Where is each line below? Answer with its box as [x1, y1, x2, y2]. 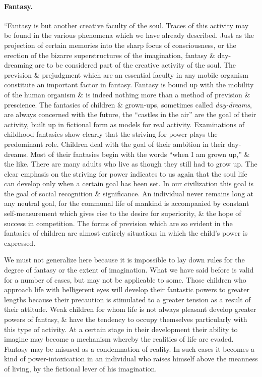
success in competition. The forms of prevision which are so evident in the [4, 218, 233, 228]
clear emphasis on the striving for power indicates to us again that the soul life [4, 168, 247, 179]
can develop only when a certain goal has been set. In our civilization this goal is [4, 178, 254, 189]
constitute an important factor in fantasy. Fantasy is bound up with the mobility [4, 79, 254, 90]
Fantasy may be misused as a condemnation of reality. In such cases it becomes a [4, 343, 254, 354]
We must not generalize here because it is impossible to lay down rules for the [4, 254, 245, 265]
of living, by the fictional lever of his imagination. [4, 363, 157, 373]
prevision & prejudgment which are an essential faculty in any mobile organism [4, 69, 249, 80]
